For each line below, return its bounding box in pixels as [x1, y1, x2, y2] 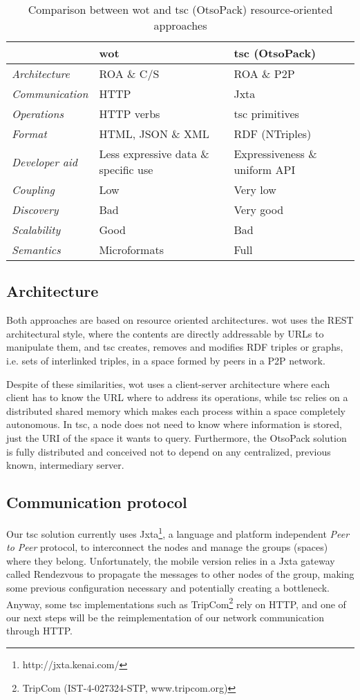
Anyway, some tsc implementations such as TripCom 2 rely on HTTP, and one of [6, 594, 346, 611]
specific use [99, 162, 153, 177]
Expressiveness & [234, 146, 317, 162]
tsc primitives [234, 106, 299, 121]
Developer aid [12, 153, 77, 170]
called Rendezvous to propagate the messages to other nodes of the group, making [6, 567, 354, 581]
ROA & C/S [99, 66, 160, 81]
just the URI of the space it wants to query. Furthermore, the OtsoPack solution [6, 430, 347, 445]
